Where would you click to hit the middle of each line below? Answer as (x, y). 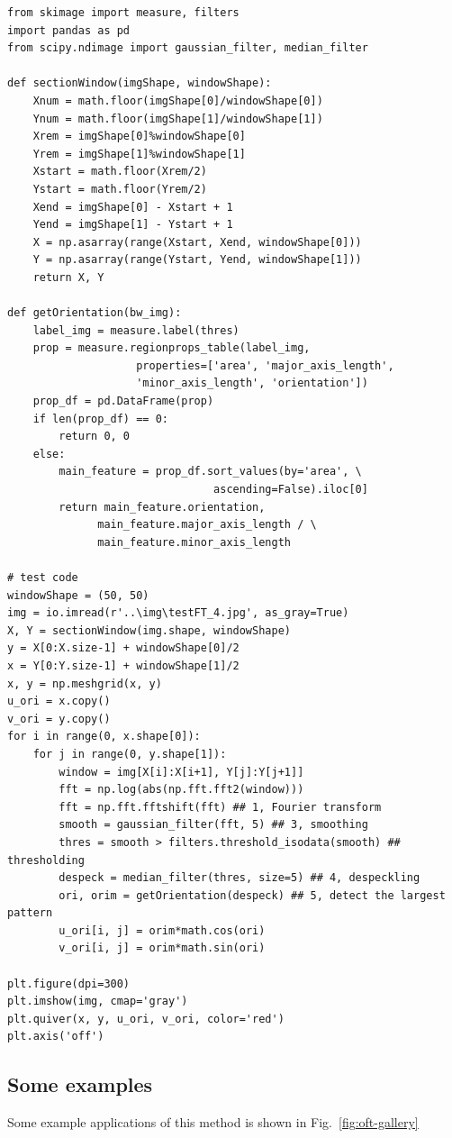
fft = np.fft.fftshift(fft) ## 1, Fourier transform (220, 807)
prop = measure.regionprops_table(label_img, (172, 348)
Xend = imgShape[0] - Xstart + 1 (133, 207)
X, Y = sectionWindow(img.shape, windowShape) (149, 630)
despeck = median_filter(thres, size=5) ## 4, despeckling (240, 878)
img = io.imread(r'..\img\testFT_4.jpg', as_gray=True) (178, 613)
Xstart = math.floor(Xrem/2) (120, 172)
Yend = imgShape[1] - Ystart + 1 (133, 225)
